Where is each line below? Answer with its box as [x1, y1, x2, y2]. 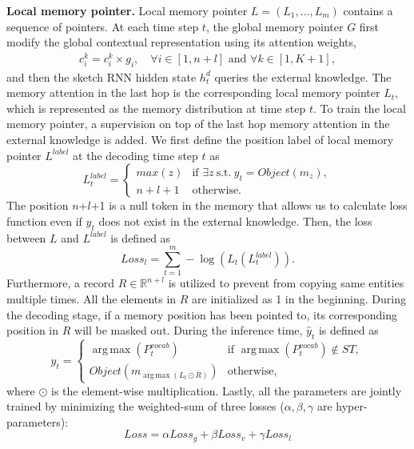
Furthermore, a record [6, 275, 114, 291]
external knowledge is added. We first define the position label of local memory [6, 131, 394, 148]
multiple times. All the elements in [6, 290, 177, 307]
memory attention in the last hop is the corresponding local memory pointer [6, 84, 380, 101]
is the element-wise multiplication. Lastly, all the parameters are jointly [51, 382, 402, 399]
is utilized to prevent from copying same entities [168, 275, 404, 291]
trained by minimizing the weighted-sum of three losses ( [6, 398, 285, 415]
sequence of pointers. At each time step [6, 18, 199, 34]
